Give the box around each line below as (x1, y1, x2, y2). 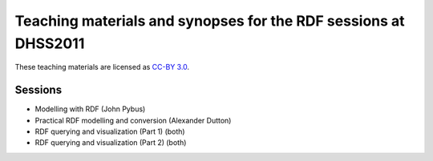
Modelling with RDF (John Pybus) (34, 104, 146, 114)
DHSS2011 (14, 34, 85, 52)
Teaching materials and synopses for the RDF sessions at (14, 12, 405, 30)
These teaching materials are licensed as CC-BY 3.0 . (14, 62, 190, 72)
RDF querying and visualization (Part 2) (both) (34, 138, 187, 147)
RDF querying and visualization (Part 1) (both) (34, 127, 185, 136)
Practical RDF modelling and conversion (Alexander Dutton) (34, 115, 232, 125)
